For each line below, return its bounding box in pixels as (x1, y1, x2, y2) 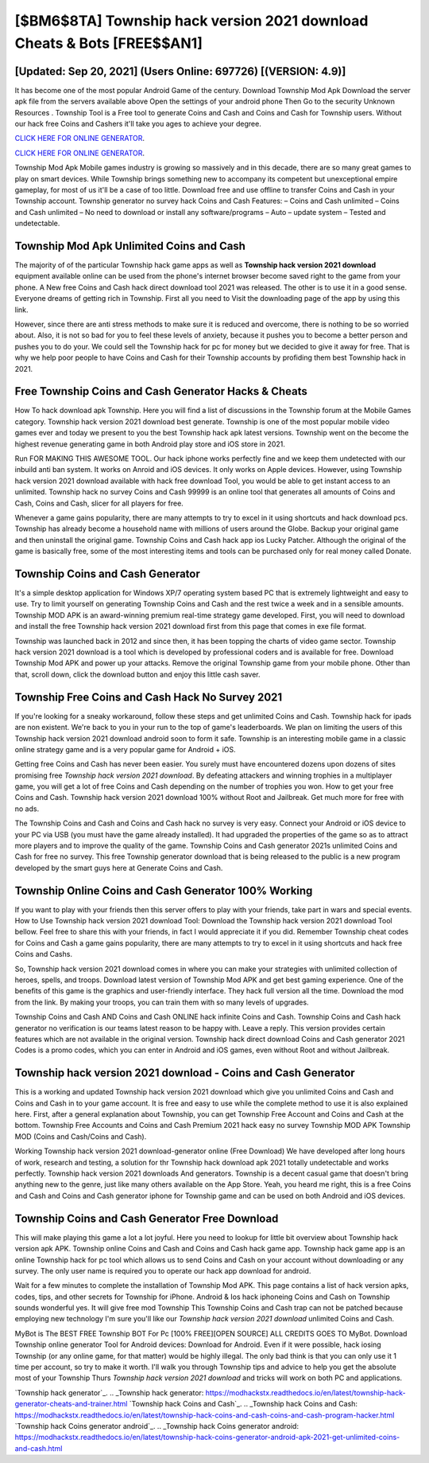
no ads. (14, 804, 40, 813)
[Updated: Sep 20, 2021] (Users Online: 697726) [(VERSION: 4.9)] (14, 64, 346, 78)
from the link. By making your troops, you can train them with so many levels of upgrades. (14, 997, 309, 1007)
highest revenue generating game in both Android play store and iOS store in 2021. (14, 439, 286, 449)
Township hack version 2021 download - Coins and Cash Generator (14, 1067, 355, 1080)
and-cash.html (14, 1443, 63, 1453)
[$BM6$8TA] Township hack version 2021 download (14, 12, 369, 29)
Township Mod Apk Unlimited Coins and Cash (14, 239, 246, 252)
